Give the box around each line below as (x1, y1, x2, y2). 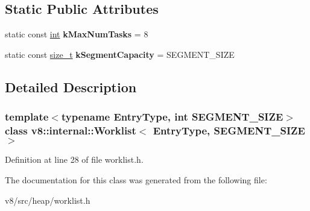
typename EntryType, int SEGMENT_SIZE (61, 109, 283, 124)
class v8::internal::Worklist (5, 123, 136, 138)
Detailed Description (5, 77, 137, 96)
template (5, 109, 49, 124)
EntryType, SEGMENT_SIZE (153, 123, 305, 138)
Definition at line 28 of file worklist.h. (5, 153, 144, 166)
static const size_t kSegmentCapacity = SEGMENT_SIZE (5, 48, 235, 60)
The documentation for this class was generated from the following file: (5, 173, 267, 186)
